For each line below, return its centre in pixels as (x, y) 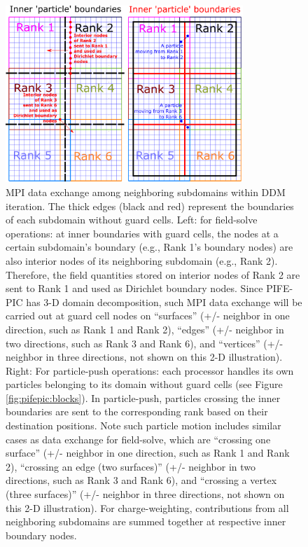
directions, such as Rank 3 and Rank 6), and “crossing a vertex (141, 480)
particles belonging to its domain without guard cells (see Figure (144, 384)
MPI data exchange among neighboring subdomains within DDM (146, 192)
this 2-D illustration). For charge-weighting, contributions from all (147, 507)
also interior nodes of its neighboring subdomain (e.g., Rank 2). (142, 260)
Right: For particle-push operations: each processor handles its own (150, 370)
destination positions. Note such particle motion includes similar (143, 425)
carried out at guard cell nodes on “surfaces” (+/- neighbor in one (148, 316)
